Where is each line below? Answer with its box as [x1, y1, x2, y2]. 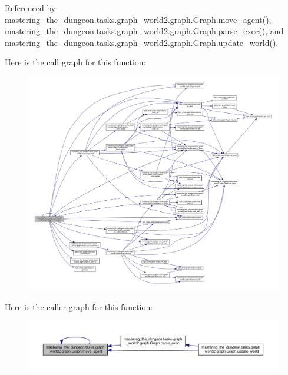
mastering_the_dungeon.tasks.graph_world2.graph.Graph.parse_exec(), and [5, 25, 284, 37]
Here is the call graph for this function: [5, 56, 146, 68]
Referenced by [5, 2, 56, 14]
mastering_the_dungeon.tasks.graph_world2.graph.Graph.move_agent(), [5, 13, 272, 25]
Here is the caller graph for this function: [5, 300, 153, 313]
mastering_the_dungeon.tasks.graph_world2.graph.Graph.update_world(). [5, 36, 279, 48]
